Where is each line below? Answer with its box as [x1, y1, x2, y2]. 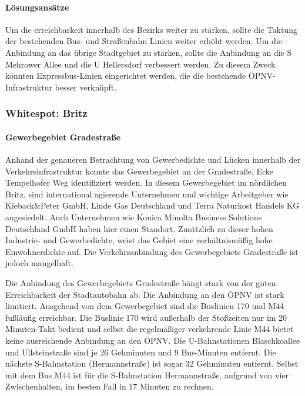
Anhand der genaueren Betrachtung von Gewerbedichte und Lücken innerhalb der [5, 153, 301, 165]
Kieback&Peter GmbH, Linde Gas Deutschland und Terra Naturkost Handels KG [5, 199, 300, 212]
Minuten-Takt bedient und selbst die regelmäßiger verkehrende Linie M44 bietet [5, 323, 294, 335]
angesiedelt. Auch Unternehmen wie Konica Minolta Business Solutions [5, 210, 262, 223]
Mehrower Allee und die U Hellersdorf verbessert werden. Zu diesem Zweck [5, 58, 276, 70]
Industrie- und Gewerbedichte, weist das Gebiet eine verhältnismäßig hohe [5, 234, 273, 246]
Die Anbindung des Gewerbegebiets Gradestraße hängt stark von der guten [5, 276, 276, 288]
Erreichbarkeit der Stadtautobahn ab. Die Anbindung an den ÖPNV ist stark [5, 288, 284, 300]
